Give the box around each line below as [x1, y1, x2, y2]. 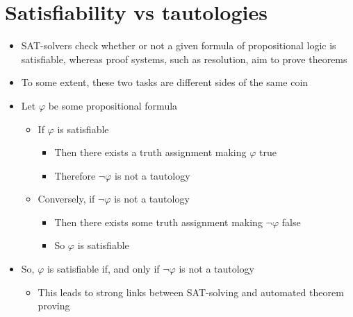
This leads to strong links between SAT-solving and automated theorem [38, 284, 344, 299]
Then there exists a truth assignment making [54, 145, 247, 160]
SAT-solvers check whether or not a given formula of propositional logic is [21, 38, 336, 53]
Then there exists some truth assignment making [54, 214, 263, 229]
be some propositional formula [48, 98, 178, 112]
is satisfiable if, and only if [47, 262, 160, 276]
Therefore [54, 168, 96, 182]
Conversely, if [38, 191, 95, 206]
